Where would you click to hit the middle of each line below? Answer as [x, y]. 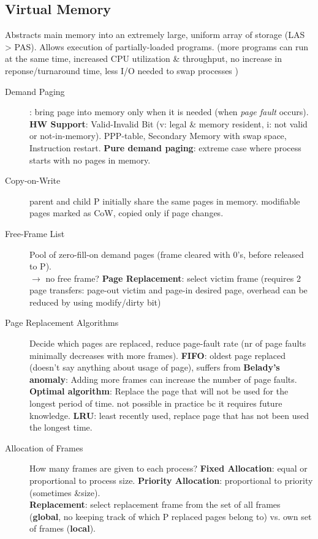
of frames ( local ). [62, 528]
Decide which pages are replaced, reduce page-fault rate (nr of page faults [168, 343]
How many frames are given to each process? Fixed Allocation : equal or [168, 468]
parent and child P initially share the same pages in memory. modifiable [165, 201]
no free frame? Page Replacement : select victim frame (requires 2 [173, 278]
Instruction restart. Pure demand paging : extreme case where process [165, 147]
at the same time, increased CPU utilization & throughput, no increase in [144, 58]
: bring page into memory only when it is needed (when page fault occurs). [169, 112]
